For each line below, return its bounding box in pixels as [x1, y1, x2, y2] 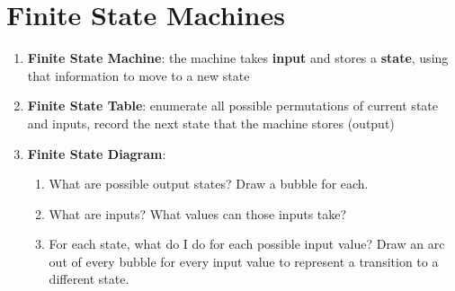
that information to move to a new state [27, 66, 250, 84]
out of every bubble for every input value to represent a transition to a [49, 251, 439, 270]
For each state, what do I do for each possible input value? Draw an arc [49, 234, 445, 253]
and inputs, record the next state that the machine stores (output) [27, 113, 395, 132]
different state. [49, 269, 129, 288]
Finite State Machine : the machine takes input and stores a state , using [27, 48, 449, 67]
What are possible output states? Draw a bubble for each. [49, 174, 369, 193]
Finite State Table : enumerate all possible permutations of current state [27, 96, 438, 115]
